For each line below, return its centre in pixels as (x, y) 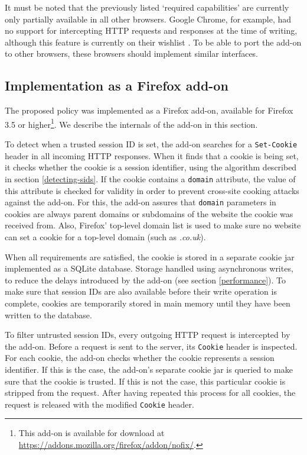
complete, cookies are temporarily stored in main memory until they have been (148, 303)
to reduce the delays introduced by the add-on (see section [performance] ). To (146, 280)
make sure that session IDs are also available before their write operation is (141, 291)
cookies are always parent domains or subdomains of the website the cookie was (149, 213)
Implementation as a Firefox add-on (117, 85)
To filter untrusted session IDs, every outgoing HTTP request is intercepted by (148, 335)
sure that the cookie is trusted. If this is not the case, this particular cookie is (145, 381)
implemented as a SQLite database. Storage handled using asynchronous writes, (149, 268)
